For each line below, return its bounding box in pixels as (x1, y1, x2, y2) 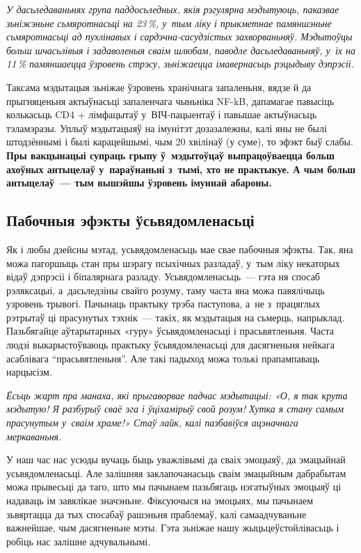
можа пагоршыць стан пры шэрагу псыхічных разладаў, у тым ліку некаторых (6, 255, 340, 270)
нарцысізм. (6, 364, 52, 379)
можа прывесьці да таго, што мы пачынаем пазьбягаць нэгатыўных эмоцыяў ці (6, 479, 342, 494)
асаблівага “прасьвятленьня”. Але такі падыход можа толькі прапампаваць (6, 351, 320, 365)
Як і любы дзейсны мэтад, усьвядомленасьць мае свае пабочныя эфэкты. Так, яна (6, 241, 353, 256)
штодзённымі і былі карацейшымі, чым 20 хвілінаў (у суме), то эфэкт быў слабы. (6, 134, 353, 149)
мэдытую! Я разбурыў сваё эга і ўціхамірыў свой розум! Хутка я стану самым (6, 401, 344, 416)
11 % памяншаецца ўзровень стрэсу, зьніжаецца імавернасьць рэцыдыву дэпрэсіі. (6, 56, 354, 71)
